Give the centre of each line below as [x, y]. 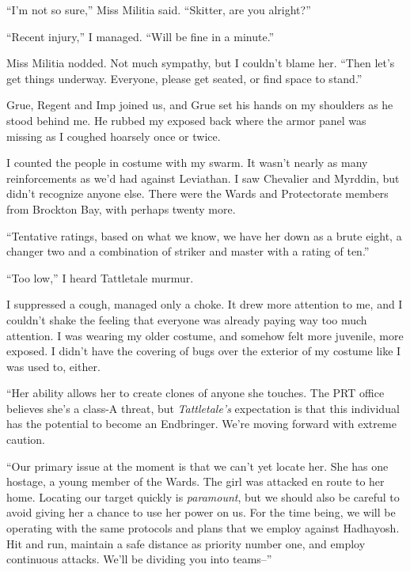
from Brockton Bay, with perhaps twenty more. [121, 208]
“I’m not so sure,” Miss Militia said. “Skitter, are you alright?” [159, 9]
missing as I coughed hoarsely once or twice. [114, 136]
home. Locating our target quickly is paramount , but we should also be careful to [203, 496]
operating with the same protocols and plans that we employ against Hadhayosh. [203, 528]
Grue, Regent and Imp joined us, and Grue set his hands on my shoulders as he [200, 105]
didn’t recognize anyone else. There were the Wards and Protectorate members [197, 193]
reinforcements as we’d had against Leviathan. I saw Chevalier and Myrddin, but [203, 178]
